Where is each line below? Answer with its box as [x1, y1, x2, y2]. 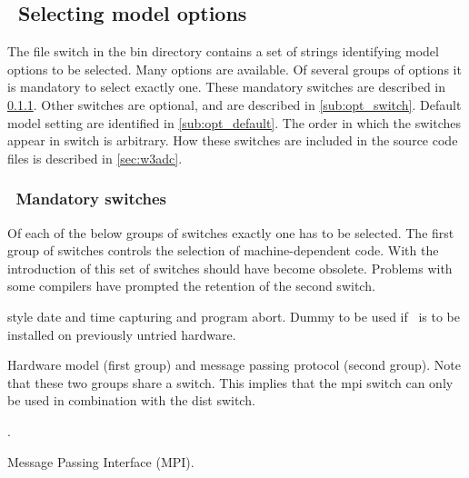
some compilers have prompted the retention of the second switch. [7, 276, 375, 295]
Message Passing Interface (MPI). [7, 452, 195, 471]
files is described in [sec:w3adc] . [7, 148, 183, 167]
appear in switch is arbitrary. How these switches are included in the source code [7, 131, 458, 150]
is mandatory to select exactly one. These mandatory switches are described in [7, 77, 446, 96]
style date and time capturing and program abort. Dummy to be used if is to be [7, 306, 460, 325]
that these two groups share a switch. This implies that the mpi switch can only [7, 373, 454, 392]
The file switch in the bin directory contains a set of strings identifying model [7, 42, 439, 61]
